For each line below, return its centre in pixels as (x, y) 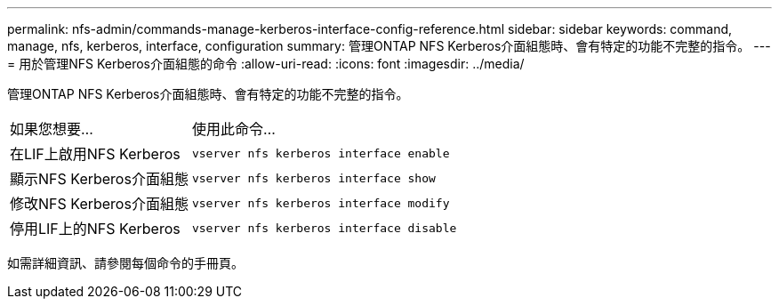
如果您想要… (52, 129)
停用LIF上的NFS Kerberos (95, 229)
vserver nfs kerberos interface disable (324, 228)
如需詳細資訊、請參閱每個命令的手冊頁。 (125, 263)
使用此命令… (233, 129)
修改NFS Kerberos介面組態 (99, 204)
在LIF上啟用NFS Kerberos (95, 154)
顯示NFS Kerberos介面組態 (99, 179)
